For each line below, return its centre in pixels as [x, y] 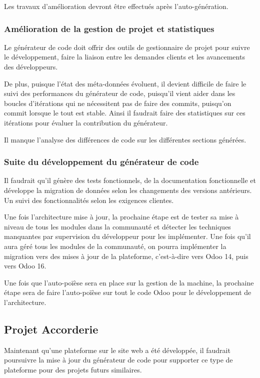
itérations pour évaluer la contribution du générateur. [86, 122]
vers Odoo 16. [25, 266]
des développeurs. [31, 66]
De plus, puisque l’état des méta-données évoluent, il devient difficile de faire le [125, 83]
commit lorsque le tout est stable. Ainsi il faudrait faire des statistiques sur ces [125, 113]
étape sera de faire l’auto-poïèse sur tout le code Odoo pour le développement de [128, 292]
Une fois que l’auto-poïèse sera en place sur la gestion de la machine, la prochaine [129, 282]
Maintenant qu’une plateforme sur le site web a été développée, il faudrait [117, 350]
